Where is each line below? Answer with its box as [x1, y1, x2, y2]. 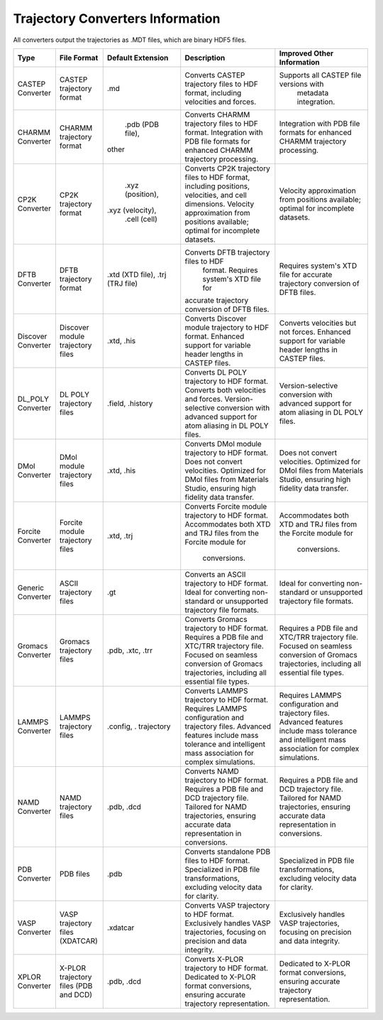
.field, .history [106, 398, 153, 408]
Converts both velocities [184, 385, 266, 394]
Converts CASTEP [184, 70, 245, 80]
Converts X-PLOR [184, 954, 244, 964]
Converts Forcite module [184, 501, 267, 511]
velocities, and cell [184, 190, 248, 200]
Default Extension [106, 53, 169, 63]
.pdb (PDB [124, 119, 160, 129]
